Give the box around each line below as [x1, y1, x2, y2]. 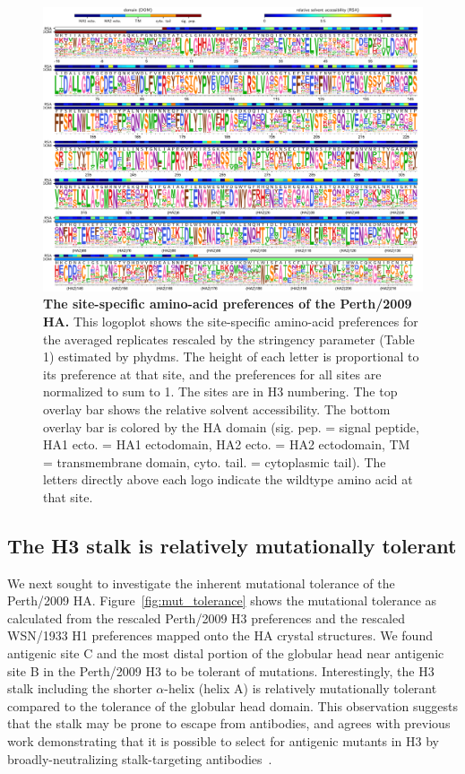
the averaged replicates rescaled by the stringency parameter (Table [43, 329, 415, 348]
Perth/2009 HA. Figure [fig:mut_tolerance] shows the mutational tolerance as [7, 591, 437, 610]
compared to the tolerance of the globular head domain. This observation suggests [7, 696, 458, 715]
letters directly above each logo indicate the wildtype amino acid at [43, 470, 413, 489]
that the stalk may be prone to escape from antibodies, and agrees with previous [7, 714, 451, 733]
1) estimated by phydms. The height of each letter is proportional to [43, 347, 419, 366]
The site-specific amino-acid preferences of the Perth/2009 [43, 294, 412, 313]
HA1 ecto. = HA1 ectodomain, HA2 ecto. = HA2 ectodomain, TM [43, 435, 410, 454]
